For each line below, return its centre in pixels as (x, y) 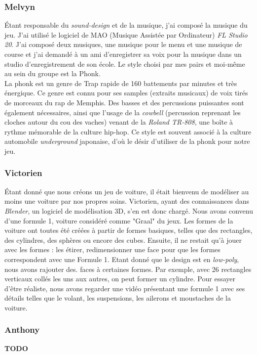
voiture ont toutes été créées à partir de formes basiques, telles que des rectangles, (128, 230)
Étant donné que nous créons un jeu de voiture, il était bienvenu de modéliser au (127, 191)
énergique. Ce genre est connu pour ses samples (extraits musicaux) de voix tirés (126, 93)
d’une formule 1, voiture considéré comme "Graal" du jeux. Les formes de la (119, 220)
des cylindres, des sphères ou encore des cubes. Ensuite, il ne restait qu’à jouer (123, 240)
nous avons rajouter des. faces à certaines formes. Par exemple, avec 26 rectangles (128, 269)
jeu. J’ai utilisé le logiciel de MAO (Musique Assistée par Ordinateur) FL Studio (126, 34)
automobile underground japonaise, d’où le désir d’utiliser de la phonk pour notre (127, 141)
